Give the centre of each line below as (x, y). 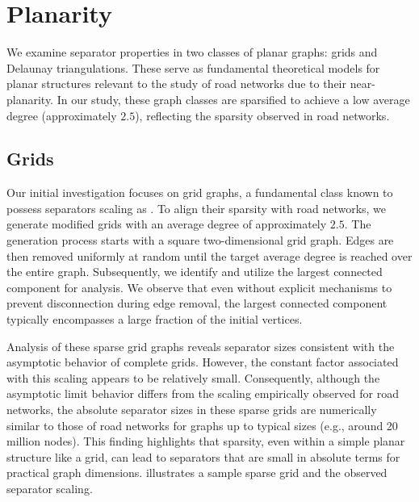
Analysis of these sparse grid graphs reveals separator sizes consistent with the (201, 346)
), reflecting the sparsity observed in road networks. (262, 115)
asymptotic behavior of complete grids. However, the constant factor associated (203, 362)
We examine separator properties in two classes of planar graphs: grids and (192, 52)
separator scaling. (50, 488)
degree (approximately (62, 115)
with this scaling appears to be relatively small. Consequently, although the (193, 377)
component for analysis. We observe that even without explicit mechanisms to (199, 287)
